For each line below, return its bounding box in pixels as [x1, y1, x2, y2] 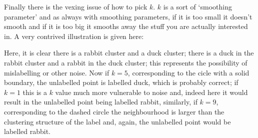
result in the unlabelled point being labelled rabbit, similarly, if [4, 96, 197, 107]
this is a [22, 86, 47, 97]
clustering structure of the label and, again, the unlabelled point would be [4, 116, 231, 126]
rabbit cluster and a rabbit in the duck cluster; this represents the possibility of [4, 57, 247, 67]
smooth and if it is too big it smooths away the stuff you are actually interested [4, 21, 248, 31]
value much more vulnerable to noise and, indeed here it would [55, 86, 248, 97]
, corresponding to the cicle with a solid [127, 67, 249, 77]
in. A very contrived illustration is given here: [4, 30, 144, 41]
